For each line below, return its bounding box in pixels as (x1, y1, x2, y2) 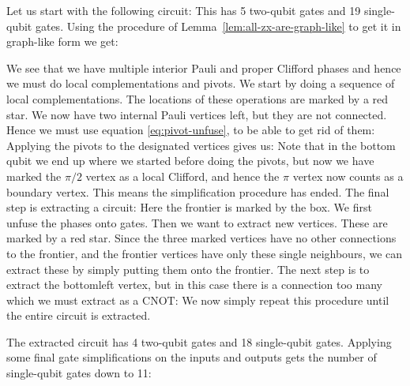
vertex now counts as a (292, 167, 404, 184)
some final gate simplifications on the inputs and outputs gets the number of (6, 349, 377, 365)
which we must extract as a (6, 291, 139, 308)
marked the (6, 167, 62, 184)
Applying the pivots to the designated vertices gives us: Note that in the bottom (6, 137, 396, 153)
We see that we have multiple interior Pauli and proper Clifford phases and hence (6, 59, 401, 76)
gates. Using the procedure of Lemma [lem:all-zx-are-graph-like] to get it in (35, 17, 401, 34)
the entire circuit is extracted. (6, 307, 151, 324)
